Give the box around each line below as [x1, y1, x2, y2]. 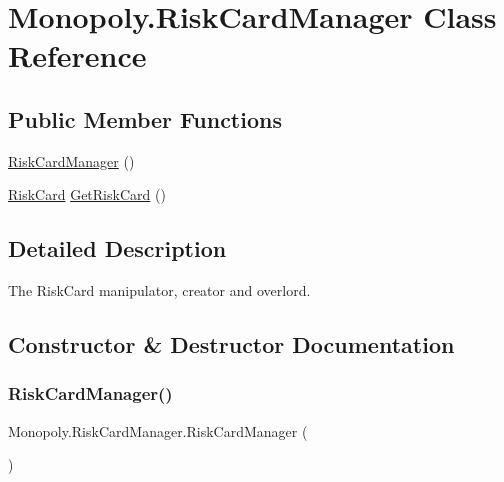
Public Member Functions [8, 103, 282, 134]
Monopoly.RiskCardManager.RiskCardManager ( [8, 420, 308, 441]
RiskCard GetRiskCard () [8, 184, 166, 205]
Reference [8, 35, 147, 76]
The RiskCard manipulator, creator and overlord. [8, 280, 311, 301]
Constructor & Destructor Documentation [8, 329, 455, 360]
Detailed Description [8, 233, 227, 264]
